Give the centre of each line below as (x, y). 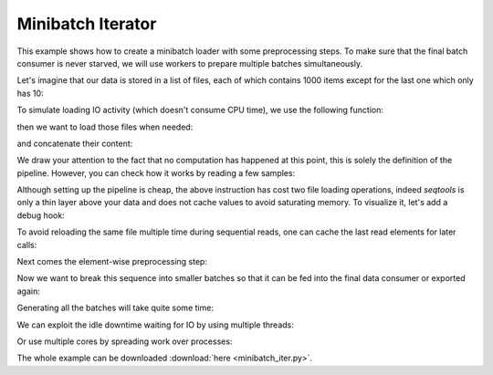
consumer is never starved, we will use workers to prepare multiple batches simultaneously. (190, 63)
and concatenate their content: (75, 143)
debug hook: (41, 215)
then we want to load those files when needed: (105, 127)
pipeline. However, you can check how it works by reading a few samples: (156, 172)
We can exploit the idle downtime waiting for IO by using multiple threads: (155, 325)
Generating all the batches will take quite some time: (115, 308)
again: (29, 291)
